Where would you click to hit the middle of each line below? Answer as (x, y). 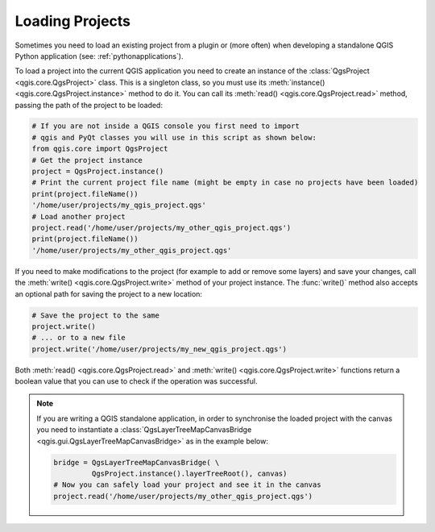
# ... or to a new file (79, 338)
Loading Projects (73, 21)
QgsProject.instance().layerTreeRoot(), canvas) (189, 474)
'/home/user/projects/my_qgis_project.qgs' (119, 205)
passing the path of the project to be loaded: (89, 105)
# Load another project (79, 216)
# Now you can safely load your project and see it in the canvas (187, 485)
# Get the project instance (87, 160)
